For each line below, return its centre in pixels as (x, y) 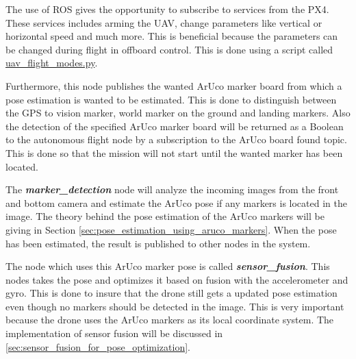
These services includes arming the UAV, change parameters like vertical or (164, 22)
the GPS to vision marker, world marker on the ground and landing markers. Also (178, 113)
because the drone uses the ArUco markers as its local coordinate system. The (170, 320)
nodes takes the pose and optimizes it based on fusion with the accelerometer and (177, 279)
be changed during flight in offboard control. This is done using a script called (169, 49)
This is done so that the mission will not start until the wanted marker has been (174, 152)
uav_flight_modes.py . (52, 63)
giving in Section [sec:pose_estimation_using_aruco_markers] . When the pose (171, 229)
